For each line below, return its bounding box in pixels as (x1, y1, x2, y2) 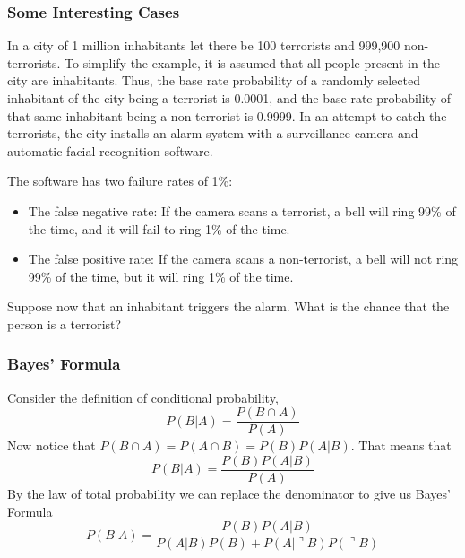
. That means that (350, 436, 452, 455)
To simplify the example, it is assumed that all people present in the (65, 53, 440, 72)
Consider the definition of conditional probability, (7, 388, 279, 406)
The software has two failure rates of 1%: (7, 171, 233, 190)
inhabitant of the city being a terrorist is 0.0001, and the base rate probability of (7, 89, 452, 107)
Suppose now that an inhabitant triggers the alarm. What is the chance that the (7, 297, 450, 316)
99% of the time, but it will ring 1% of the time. (28, 266, 294, 285)
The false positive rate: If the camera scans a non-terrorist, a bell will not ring (28, 249, 459, 268)
